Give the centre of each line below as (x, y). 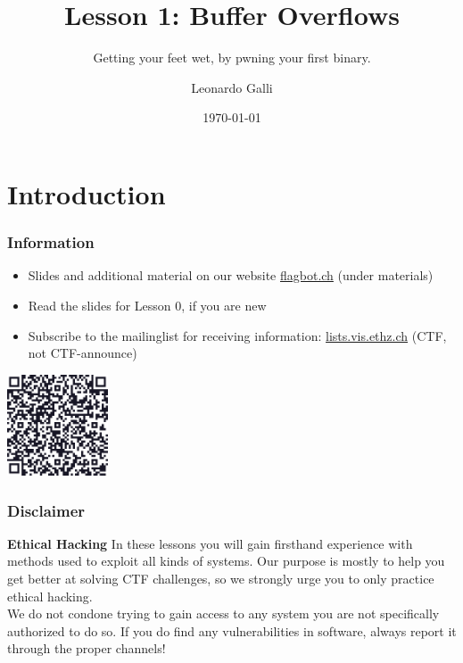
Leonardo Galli (232, 87)
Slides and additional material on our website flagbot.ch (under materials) (231, 275)
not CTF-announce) (83, 353)
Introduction (87, 193)
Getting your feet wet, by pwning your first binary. (232, 58)
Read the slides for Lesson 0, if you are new (147, 305)
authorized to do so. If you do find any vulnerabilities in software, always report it (232, 630)
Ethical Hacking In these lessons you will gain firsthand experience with (210, 543)
